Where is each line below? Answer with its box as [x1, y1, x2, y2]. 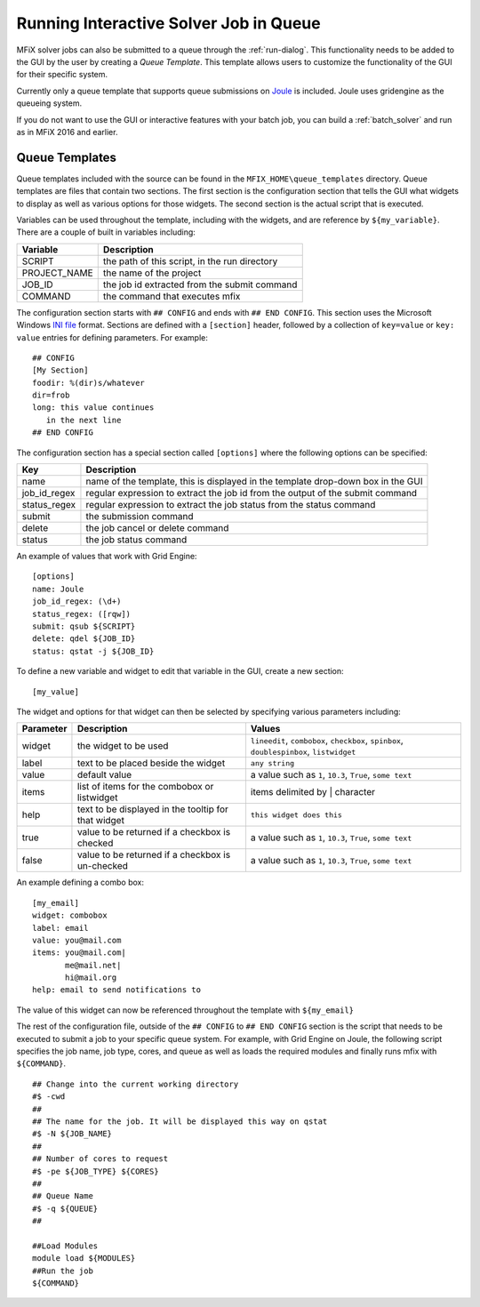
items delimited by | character [250, 786, 375, 798]
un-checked [76, 860, 129, 872]
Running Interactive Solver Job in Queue [16, 13, 321, 33]
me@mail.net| [65, 960, 122, 970]
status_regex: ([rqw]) [32, 609, 132, 619]
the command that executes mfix [102, 290, 241, 302]
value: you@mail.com [32, 934, 122, 945]
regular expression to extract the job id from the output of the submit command [85, 487, 418, 500]
